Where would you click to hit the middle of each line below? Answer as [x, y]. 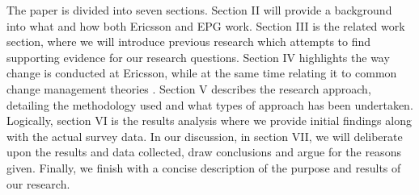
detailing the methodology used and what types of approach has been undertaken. [210, 104]
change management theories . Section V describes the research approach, [189, 88]
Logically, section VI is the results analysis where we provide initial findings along [209, 120]
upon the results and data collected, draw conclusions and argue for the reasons [204, 152]
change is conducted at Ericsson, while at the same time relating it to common [202, 73]
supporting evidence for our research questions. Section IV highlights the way [198, 57]
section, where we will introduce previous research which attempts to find [189, 41]
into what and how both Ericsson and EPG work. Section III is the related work [206, 25]
